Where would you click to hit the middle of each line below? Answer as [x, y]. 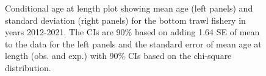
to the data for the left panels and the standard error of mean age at [133, 43]
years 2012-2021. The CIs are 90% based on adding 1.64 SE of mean [132, 32]
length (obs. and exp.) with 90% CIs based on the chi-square [118, 56]
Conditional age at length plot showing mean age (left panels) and [129, 8]
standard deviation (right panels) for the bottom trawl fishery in [125, 20]
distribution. [28, 67]
